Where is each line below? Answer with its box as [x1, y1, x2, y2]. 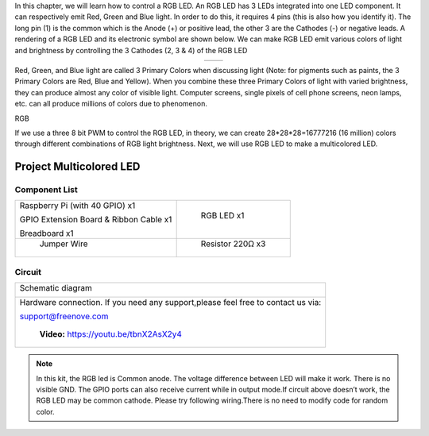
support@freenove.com [19, 311, 109, 322]
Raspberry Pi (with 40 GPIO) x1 [19, 200, 136, 211]
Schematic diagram [19, 283, 93, 294]
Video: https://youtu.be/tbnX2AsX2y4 [39, 329, 183, 340]
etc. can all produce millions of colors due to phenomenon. [14, 99, 208, 109]
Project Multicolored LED [14, 160, 141, 174]
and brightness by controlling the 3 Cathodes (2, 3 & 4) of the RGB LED [14, 45, 248, 55]
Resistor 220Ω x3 [200, 238, 266, 249]
